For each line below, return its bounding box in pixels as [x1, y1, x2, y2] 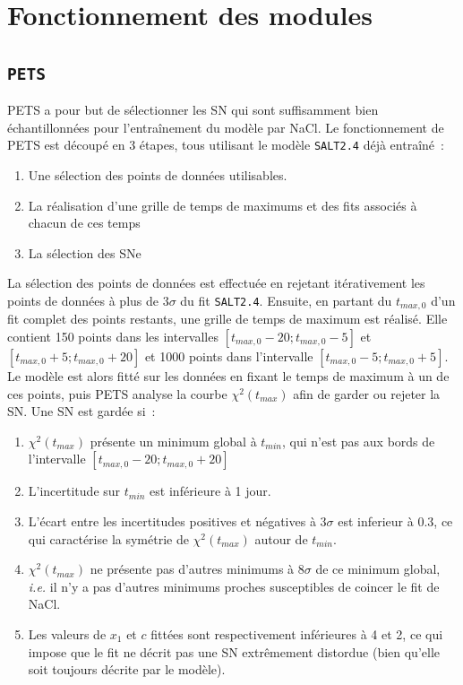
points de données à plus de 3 [7, 290, 169, 309]
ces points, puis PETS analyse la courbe [7, 384, 227, 403]
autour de [254, 529, 308, 548]
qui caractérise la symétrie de [28, 529, 189, 548]
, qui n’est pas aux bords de [282, 431, 435, 450]
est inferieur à [338, 511, 414, 530]
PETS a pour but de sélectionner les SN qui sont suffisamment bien [7, 100, 379, 119]
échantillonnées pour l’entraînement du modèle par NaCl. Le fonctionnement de [7, 117, 444, 136]
